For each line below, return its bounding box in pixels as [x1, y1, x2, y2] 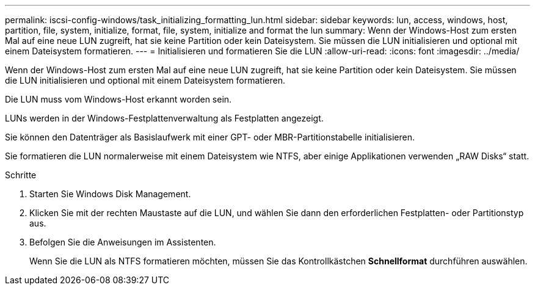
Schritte [5, 170, 37, 180]
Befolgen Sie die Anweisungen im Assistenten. [29, 237, 216, 247]
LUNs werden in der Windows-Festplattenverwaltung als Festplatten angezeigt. [5, 113, 324, 123]
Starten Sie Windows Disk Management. [29, 189, 191, 199]
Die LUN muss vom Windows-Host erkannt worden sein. [5, 94, 232, 104]
